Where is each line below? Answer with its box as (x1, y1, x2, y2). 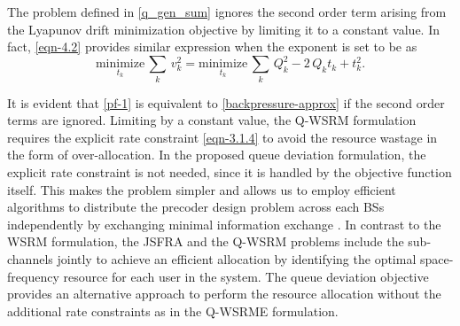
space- (419, 249, 454, 268)
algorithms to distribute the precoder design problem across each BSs (7, 198, 385, 216)
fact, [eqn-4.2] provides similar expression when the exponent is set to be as (7, 37, 417, 56)
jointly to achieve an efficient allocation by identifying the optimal (57, 249, 417, 268)
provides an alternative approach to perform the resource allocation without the (7, 284, 441, 303)
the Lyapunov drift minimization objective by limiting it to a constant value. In (7, 19, 441, 38)
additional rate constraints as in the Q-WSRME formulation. (7, 301, 339, 320)
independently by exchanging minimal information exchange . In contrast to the (7, 214, 441, 233)
